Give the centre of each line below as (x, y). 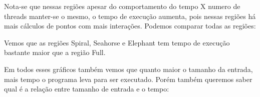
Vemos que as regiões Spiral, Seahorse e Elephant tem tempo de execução (117, 42)
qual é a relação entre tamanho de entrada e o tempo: (87, 89)
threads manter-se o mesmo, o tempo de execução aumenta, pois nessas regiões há (130, 16)
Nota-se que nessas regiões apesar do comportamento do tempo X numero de (122, 6)
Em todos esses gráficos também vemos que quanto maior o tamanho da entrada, (128, 69)
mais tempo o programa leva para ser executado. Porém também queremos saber (128, 79)
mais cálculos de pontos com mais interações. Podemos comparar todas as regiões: (130, 26)
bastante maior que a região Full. (55, 52)
